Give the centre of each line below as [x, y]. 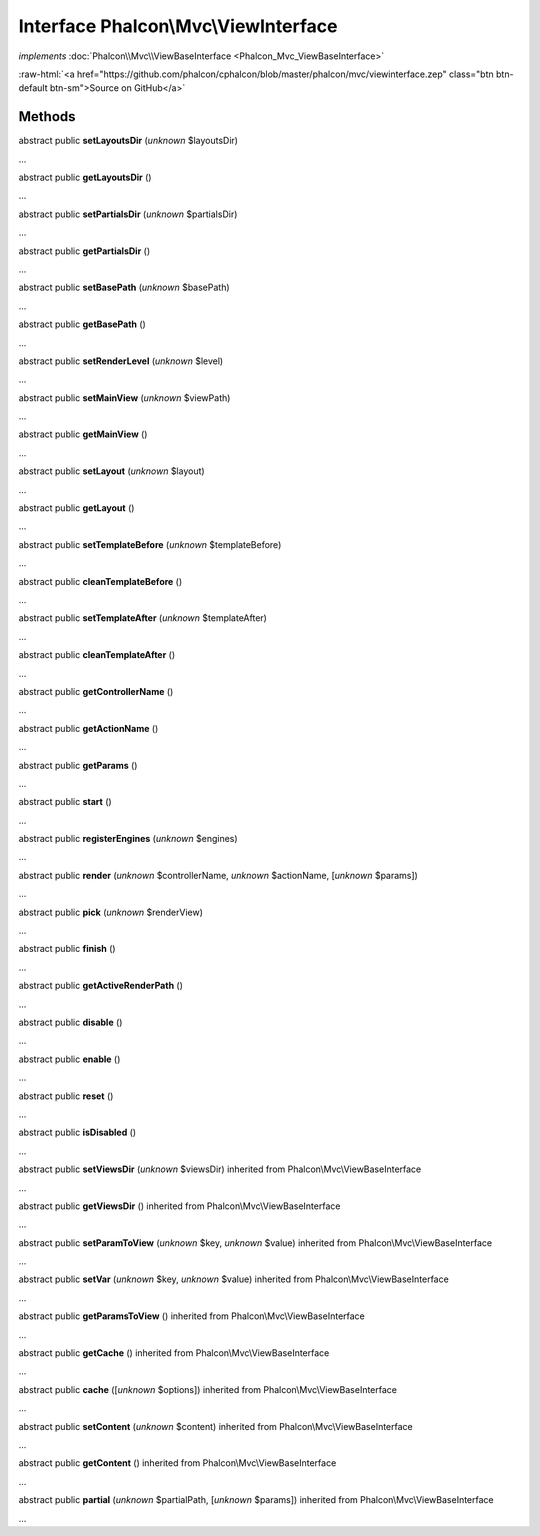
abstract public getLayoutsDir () [85, 177]
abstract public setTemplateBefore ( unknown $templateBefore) [150, 544]
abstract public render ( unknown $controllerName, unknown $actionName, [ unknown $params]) [218, 875]
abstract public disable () [70, 1022]
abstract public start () [65, 802]
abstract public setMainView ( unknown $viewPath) [124, 397]
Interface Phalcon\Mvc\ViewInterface [178, 26]
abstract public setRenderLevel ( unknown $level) [121, 361]
